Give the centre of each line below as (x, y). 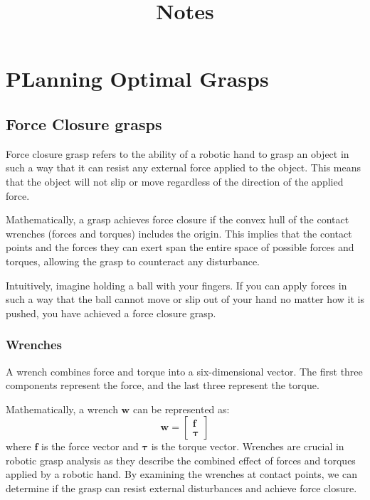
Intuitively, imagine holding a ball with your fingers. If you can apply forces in (176, 285)
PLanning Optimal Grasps (137, 79)
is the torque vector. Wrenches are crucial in (248, 446)
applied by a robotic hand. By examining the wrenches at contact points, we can (181, 474)
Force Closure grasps (84, 123)
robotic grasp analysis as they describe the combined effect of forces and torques (181, 460)
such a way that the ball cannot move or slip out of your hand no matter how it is (185, 299)
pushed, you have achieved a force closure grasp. (111, 313)
